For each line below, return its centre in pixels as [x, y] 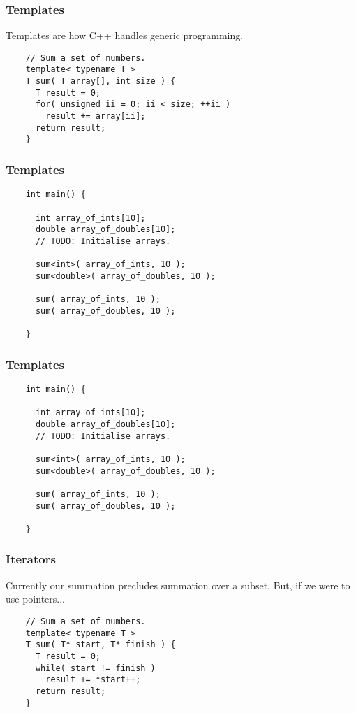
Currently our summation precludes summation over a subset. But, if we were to [178, 585]
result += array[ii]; [96, 116]
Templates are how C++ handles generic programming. [125, 35]
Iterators [31, 559]
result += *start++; [93, 680]
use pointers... [35, 599]
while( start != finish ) [95, 668]
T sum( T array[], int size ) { [101, 81]
